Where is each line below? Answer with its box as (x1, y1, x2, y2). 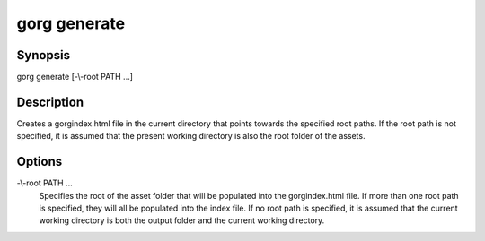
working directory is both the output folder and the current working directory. (39, 215, 325, 226)
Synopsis (16, 47, 71, 63)
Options (16, 154, 63, 169)
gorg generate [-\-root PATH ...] (16, 72, 134, 82)
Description (16, 94, 84, 109)
